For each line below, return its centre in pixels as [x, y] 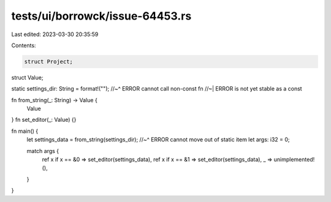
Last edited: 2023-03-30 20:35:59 [55, 34]
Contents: [24, 45]
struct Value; [27, 77]
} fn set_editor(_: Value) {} [44, 120]
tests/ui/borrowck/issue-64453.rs [101, 16]
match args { [43, 151]
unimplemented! [294, 160]
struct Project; [49, 62]
